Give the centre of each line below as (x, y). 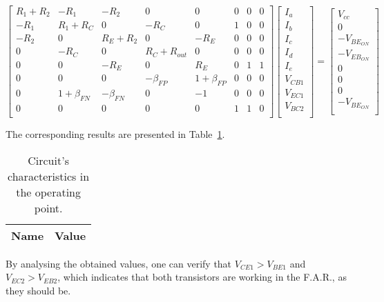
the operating (49, 192)
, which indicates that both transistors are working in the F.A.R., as (202, 277)
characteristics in (49, 176)
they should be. (38, 290)
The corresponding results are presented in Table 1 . (115, 134)
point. (48, 208)
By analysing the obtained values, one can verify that (119, 263)
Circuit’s (48, 160)
